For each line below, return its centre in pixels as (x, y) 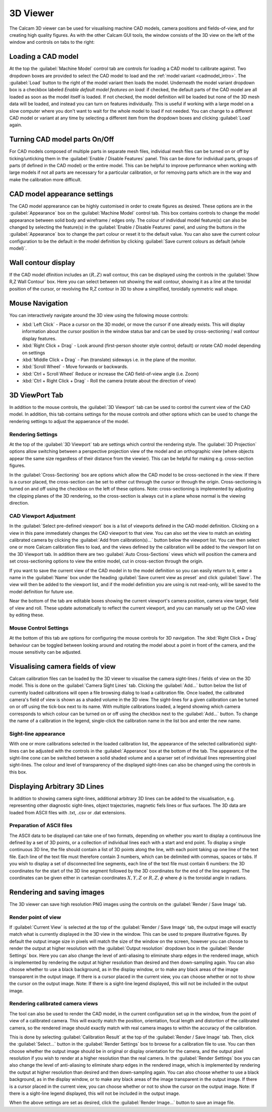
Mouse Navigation (39, 303)
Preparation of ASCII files (41, 825)
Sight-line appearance (37, 734)
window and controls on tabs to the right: (52, 42)
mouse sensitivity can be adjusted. (45, 652)
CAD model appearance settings (61, 194)
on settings (33, 353)
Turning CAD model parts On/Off (62, 139)
